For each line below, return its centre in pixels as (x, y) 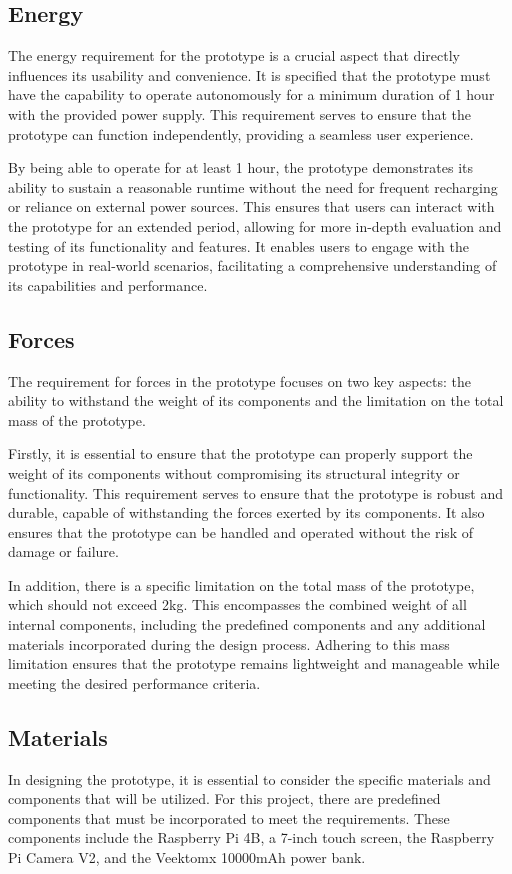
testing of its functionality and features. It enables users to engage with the (238, 245)
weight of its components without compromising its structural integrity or (234, 472)
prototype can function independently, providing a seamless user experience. (241, 133)
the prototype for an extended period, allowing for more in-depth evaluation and (255, 225)
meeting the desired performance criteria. (134, 682)
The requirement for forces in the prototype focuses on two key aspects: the (239, 380)
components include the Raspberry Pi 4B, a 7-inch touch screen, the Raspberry (251, 837)
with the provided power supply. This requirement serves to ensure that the (240, 113)
